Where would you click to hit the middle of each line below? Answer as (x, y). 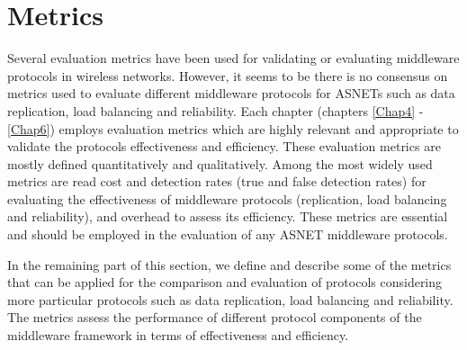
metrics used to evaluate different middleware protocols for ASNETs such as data (231, 93)
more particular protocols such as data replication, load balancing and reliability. (230, 299)
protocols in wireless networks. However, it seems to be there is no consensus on (228, 75)
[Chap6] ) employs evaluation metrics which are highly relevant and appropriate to (233, 128)
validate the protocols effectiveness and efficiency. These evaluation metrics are (224, 146)
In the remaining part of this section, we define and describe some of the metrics (229, 264)
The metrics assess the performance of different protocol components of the (215, 317)
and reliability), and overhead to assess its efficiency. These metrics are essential (228, 216)
